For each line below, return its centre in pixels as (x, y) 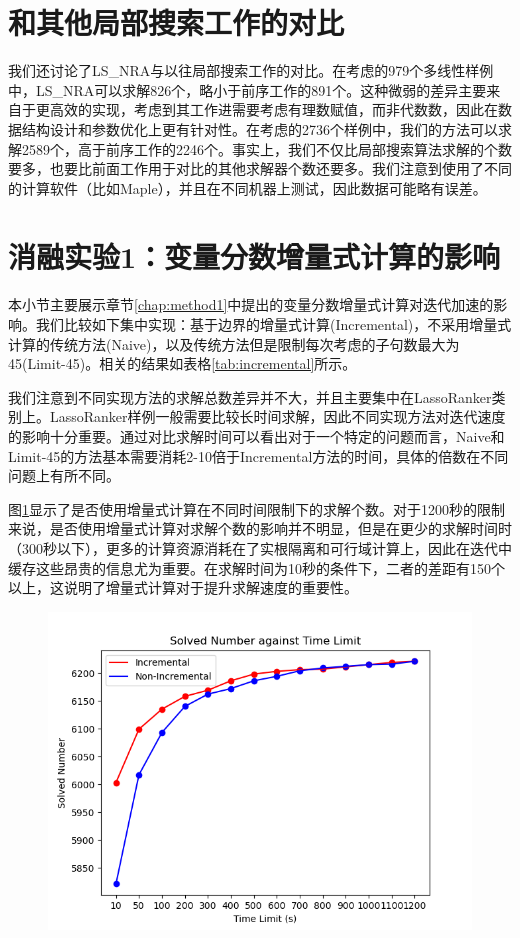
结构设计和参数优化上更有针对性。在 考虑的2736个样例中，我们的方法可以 (259, 128)
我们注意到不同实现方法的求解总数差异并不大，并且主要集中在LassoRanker (250, 396)
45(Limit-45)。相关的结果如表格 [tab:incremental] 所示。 (182, 363)
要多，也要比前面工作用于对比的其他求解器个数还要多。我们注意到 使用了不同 (260, 168)
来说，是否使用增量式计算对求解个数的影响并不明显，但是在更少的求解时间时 (260, 528)
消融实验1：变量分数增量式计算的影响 (254, 256)
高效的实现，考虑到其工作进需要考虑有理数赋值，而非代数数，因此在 (273, 109)
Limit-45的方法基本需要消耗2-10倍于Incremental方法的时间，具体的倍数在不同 (258, 455)
